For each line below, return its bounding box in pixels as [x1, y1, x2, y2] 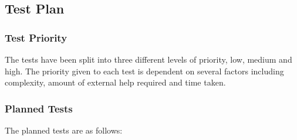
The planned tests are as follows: [5, 124, 123, 136]
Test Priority [5, 30, 67, 45]
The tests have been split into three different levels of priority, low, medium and [5, 53, 292, 65]
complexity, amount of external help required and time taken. [5, 76, 226, 88]
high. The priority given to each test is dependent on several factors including [5, 64, 284, 77]
